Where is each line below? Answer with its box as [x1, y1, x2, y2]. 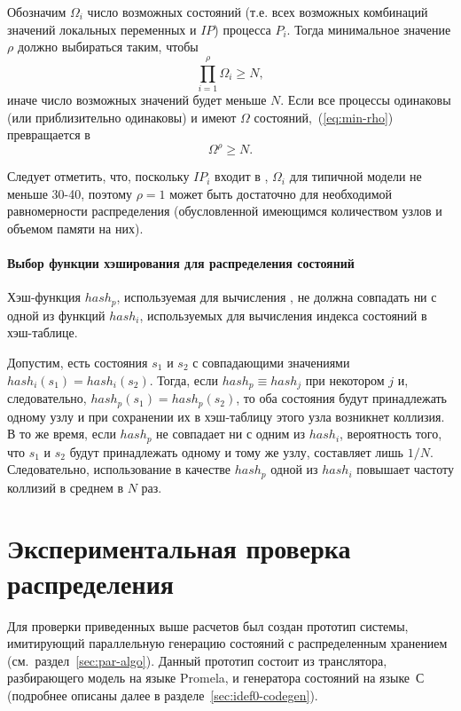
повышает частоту [356, 460, 454, 478]
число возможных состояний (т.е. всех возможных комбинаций [87, 3, 428, 20]
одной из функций [7, 305, 105, 324]
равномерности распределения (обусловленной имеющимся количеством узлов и [7, 201, 442, 220]
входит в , [215, 167, 269, 186]
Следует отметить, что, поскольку [7, 167, 190, 186]
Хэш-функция [7, 288, 82, 306]
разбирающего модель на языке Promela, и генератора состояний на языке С [7, 668, 425, 687]
